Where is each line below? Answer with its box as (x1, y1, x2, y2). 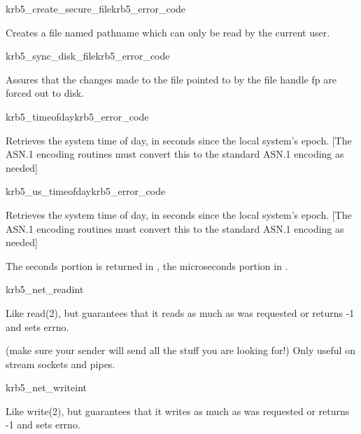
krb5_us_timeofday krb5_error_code (6, 184, 166, 198)
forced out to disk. (6, 86, 85, 100)
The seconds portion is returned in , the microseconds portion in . (6, 258, 288, 273)
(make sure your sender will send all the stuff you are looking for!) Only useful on (6, 343, 355, 358)
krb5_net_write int (6, 380, 87, 395)
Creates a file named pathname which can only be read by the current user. (6, 25, 330, 39)
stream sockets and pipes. (6, 356, 115, 371)
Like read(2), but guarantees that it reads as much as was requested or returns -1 (6, 305, 355, 320)
